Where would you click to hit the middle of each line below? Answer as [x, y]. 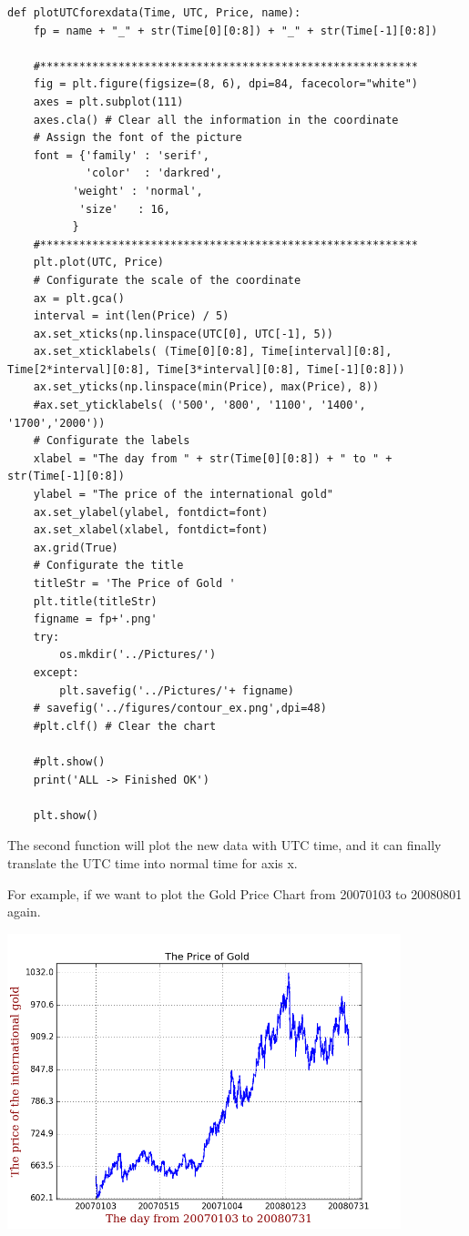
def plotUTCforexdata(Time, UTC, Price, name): [154, 13]
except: [56, 672]
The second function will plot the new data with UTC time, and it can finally [224, 845]
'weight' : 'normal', [138, 191]
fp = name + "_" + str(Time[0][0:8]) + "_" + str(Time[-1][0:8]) [235, 30]
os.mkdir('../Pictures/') [138, 655]
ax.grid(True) [76, 547]
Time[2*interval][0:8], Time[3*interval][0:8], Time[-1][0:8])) [206, 369]
